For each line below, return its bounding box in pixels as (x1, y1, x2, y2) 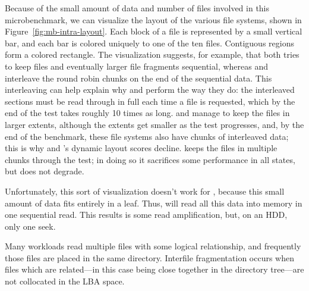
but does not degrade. (5, 165, 84, 177)
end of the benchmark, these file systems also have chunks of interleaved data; (5, 130, 289, 142)
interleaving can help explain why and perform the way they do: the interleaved (5, 83, 295, 96)
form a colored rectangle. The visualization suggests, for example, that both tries (5, 48, 299, 61)
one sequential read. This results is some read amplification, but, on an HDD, (5, 208, 288, 221)
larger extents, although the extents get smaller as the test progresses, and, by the (5, 118, 304, 130)
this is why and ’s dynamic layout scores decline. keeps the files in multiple (5, 142, 278, 154)
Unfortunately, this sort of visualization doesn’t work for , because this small (5, 184, 285, 197)
